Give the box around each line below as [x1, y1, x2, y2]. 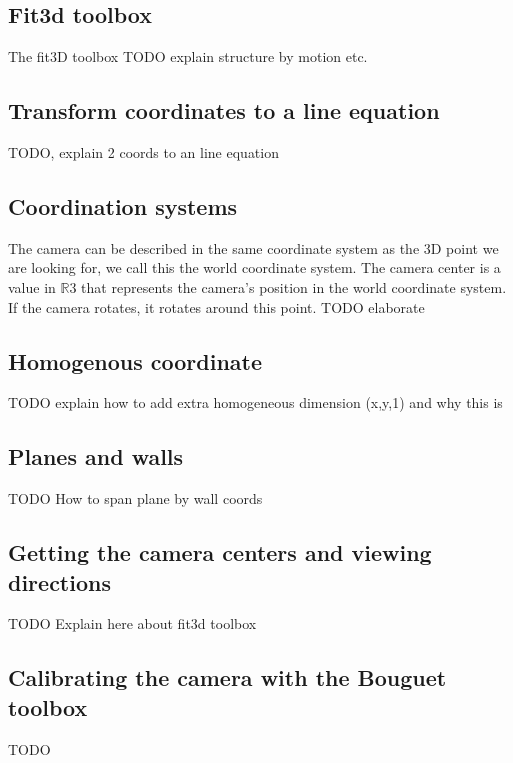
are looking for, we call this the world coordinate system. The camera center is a [8, 257, 501, 278]
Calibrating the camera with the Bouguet [8, 662, 447, 693]
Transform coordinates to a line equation [8, 95, 440, 126]
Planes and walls [8, 441, 184, 472]
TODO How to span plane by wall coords [8, 488, 263, 509]
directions [8, 566, 111, 597]
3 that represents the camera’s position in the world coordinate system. [69, 276, 507, 297]
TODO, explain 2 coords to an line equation [8, 142, 279, 162]
